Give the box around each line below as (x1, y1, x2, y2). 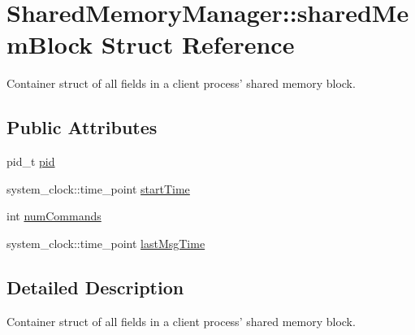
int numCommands (6, 207, 102, 224)
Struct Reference (101, 28, 295, 61)
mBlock (6, 28, 93, 61)
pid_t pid (6, 153, 55, 170)
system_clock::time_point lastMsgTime (6, 234, 205, 251)
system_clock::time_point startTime (6, 180, 190, 197)
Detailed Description (6, 274, 184, 299)
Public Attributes (6, 115, 158, 140)
